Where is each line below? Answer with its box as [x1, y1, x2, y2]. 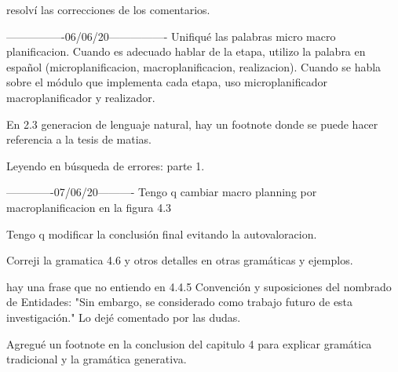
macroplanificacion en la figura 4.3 [6, 199, 172, 215]
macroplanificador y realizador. [6, 89, 155, 105]
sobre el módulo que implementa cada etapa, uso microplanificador [6, 74, 327, 90]
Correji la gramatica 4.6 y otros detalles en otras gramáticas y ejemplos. [6, 252, 353, 268]
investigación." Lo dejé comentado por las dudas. [6, 308, 241, 325]
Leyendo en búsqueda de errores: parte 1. [6, 157, 205, 173]
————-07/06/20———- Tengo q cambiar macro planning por [6, 184, 317, 200]
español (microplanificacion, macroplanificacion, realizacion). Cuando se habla [6, 58, 382, 75]
